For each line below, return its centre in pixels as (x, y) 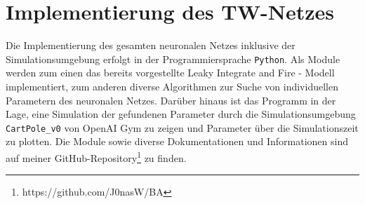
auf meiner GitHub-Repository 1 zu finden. (96, 157)
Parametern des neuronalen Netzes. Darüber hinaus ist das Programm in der (171, 100)
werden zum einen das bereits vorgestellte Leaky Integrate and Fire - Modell (170, 73)
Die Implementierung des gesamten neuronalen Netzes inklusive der (151, 45)
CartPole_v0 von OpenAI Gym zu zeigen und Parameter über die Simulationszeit (182, 127)
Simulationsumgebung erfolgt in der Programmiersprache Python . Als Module (173, 59)
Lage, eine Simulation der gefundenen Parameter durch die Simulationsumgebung (181, 114)
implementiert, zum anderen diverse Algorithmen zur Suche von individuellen (172, 86)
